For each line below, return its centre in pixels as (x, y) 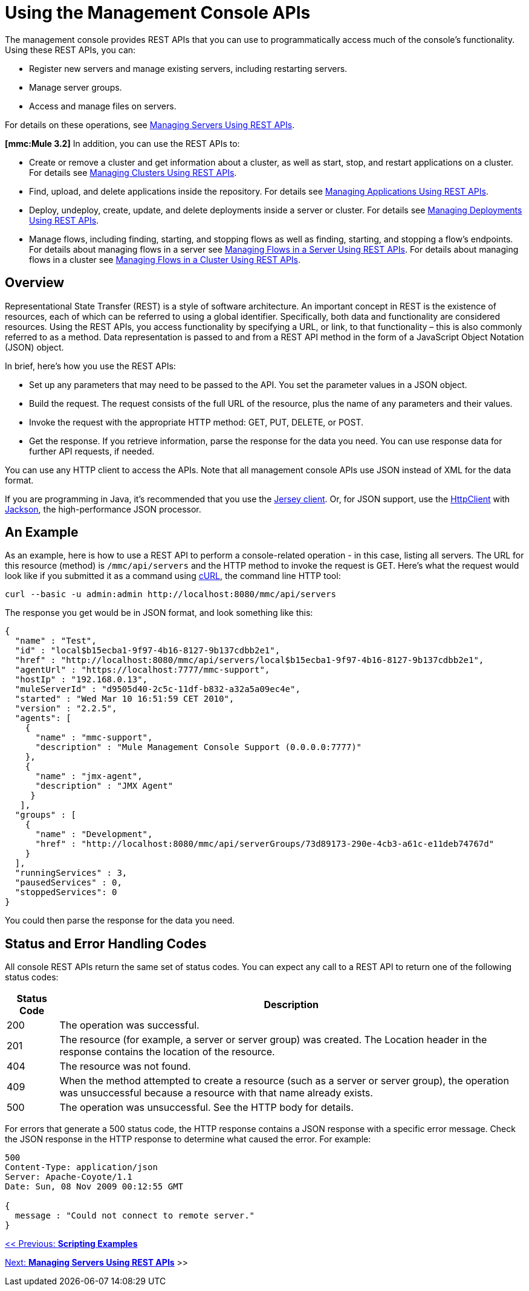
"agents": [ (43, 718)
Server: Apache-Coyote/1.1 (69, 1177)
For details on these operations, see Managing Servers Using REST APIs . (150, 125)
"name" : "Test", (56, 641)
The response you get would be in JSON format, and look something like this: (159, 613)
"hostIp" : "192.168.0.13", (81, 680)
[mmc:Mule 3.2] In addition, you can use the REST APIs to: (122, 143)
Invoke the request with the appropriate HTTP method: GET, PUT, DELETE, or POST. (196, 422)
